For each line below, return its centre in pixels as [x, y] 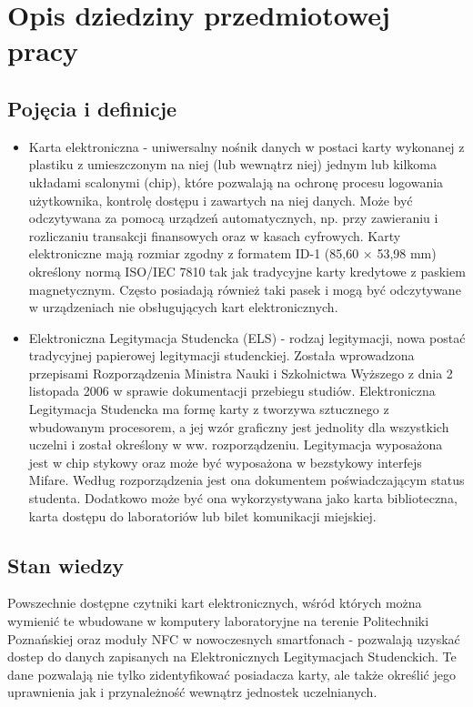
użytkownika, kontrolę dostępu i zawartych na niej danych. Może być [221, 200]
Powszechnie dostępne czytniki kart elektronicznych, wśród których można [215, 603]
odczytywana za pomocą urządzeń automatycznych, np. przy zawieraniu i [233, 218]
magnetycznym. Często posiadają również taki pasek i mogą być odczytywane [245, 289]
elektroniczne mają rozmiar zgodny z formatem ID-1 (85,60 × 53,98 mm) [232, 253]
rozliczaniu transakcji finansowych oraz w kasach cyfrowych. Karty [215, 235]
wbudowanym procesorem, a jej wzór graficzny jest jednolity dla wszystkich [239, 426]
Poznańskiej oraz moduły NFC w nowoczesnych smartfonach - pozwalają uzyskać [234, 638]
